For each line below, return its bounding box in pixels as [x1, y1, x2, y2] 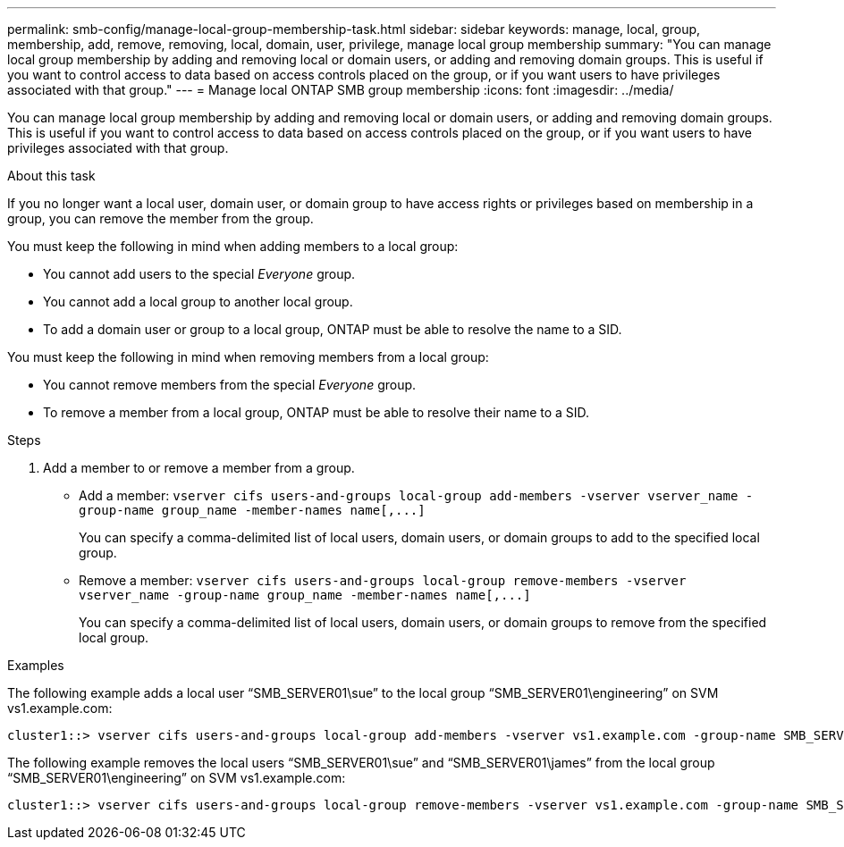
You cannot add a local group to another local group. [43, 294, 353, 309]
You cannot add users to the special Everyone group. [43, 266, 356, 281]
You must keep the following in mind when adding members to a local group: [7, 239, 459, 254]
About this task [7, 168, 96, 183]
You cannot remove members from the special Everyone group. [43, 377, 417, 392]
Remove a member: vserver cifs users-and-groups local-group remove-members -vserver [79, 573, 687, 588]
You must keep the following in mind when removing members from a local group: [7, 349, 489, 365]
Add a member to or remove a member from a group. [43, 460, 355, 475]
